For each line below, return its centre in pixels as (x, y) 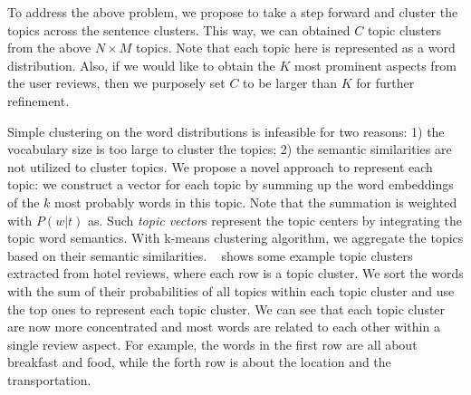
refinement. (38, 100)
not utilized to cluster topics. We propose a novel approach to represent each (220, 166)
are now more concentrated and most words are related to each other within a (224, 327)
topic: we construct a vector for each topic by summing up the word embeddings (231, 184)
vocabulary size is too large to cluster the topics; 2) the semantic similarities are (230, 149)
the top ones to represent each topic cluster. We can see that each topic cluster (226, 308)
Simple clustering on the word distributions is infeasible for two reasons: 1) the (226, 131)
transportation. (49, 379)
